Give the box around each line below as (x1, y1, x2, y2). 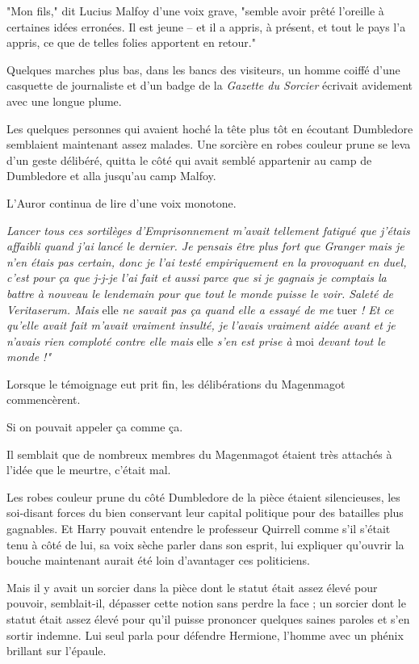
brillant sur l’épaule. (6, 642, 107, 659)
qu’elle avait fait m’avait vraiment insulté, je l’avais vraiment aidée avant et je (6, 317, 396, 334)
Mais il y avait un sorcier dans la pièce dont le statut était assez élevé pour (6, 578, 378, 595)
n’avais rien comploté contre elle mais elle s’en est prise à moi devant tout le (6, 332, 386, 349)
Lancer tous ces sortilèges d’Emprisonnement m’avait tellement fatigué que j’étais (6, 221, 410, 238)
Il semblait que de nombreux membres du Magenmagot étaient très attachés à (6, 445, 392, 462)
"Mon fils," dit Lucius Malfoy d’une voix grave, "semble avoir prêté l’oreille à (6, 2, 384, 19)
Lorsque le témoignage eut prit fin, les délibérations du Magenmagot (6, 375, 346, 392)
